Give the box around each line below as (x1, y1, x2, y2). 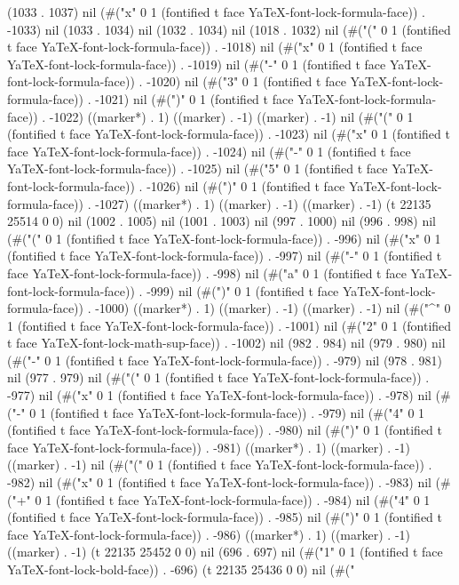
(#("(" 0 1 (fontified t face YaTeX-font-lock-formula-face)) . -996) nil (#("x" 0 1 (7, 228, 441, 247)
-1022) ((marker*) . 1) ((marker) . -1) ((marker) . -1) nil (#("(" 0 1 (49, 107, 414, 125)
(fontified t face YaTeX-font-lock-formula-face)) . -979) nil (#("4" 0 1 (50, 403, 425, 421)
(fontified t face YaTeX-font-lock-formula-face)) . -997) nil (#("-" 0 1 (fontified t (7, 246, 442, 265)
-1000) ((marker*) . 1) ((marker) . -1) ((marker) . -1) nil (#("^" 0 (95, 299, 451, 317)
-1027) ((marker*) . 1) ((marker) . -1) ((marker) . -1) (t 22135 (95, 194, 431, 212)
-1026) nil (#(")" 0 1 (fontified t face (146, 176, 345, 195)
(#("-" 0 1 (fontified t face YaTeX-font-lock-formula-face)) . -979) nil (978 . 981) (7, 350, 442, 369)
